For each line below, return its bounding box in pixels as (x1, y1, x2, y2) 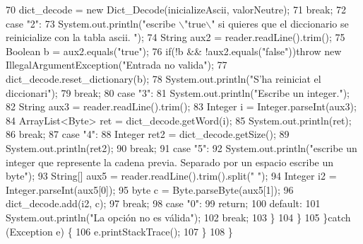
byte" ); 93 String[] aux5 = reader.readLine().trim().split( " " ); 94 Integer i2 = (6, 168, 337, 183)
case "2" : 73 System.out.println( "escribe (6, 16, 176, 30)
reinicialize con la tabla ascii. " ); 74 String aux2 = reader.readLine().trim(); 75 (6, 30, 345, 45)
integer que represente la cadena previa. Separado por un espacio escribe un (6, 154, 334, 169)
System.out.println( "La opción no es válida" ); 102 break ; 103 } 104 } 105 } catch (6, 209, 351, 224)
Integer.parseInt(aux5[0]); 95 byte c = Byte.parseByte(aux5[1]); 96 (6, 182, 294, 197)
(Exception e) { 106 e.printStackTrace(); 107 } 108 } (6, 223, 233, 238)
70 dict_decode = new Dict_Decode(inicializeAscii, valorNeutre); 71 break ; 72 (6, 2, 347, 16)
